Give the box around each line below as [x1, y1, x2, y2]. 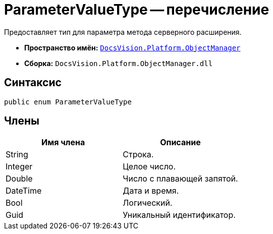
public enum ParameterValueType [4, 97, 132, 106]
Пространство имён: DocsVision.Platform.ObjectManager [24, 43, 241, 52]
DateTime [6, 186, 42, 196]
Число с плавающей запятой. [123, 173, 238, 184]
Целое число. [123, 161, 176, 172]
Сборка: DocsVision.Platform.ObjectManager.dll [24, 58, 213, 68]
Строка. [123, 149, 154, 160]
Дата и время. [123, 186, 179, 196]
